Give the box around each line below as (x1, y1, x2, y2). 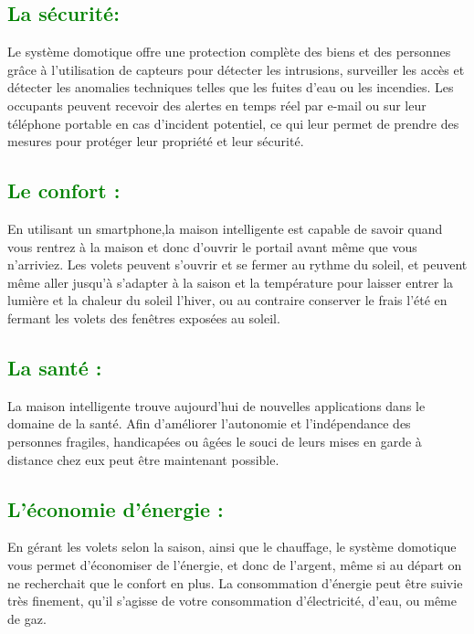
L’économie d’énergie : (7, 494, 224, 523)
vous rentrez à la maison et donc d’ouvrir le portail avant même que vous (7, 237, 417, 256)
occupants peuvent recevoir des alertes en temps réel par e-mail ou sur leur (7, 95, 427, 114)
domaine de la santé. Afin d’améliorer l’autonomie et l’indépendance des (7, 414, 411, 433)
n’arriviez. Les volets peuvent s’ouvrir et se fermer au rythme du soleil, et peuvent (7, 255, 468, 274)
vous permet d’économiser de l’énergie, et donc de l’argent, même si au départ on (7, 555, 462, 574)
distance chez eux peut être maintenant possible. (7, 449, 279, 469)
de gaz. (7, 608, 47, 628)
